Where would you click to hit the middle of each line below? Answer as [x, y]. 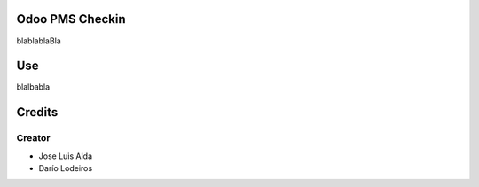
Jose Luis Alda [66, 156]
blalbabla [33, 87]
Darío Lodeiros [66, 168]
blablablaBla [39, 41]
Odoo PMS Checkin [71, 19]
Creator [33, 138]
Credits [37, 112]
